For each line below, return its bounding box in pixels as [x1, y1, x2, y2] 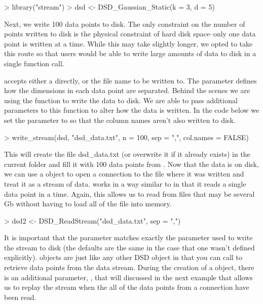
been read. [4, 291, 36, 302]
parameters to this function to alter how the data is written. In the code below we [4, 105, 259, 115]
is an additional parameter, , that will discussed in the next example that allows [4, 272, 253, 282]
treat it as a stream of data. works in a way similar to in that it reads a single [4, 178, 246, 189]
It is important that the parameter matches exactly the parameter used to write [4, 232, 253, 243]
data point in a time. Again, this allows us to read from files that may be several [4, 188, 255, 199]
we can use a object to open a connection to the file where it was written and [4, 168, 244, 179]
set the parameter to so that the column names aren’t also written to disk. [4, 114, 236, 125]
